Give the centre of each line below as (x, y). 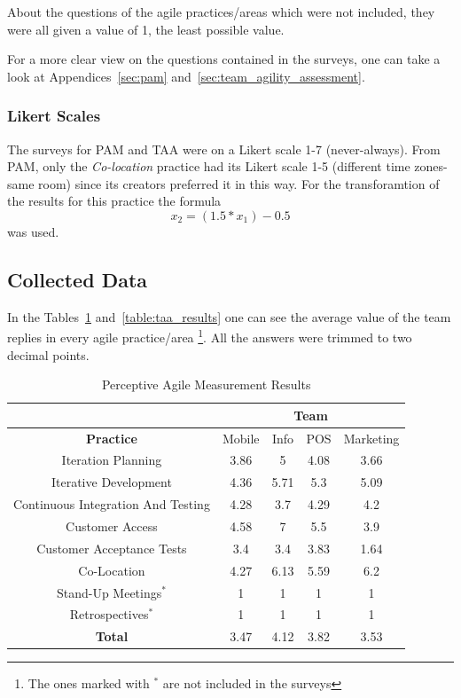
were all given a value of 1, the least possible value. (146, 29)
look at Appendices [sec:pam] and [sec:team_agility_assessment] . (186, 76)
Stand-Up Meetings (109, 592)
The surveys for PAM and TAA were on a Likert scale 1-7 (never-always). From (224, 149)
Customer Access (112, 526)
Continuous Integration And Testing (112, 504)
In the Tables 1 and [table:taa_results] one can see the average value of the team (229, 316)
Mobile (241, 438)
